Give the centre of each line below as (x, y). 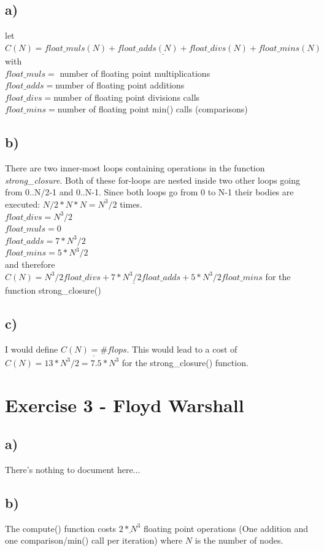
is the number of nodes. (239, 540)
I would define (32, 349)
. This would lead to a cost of (182, 349)
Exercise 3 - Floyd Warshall (125, 404)
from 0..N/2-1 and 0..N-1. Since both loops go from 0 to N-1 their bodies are (149, 192)
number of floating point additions (120, 85)
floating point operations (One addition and (226, 528)
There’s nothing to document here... (73, 469)
